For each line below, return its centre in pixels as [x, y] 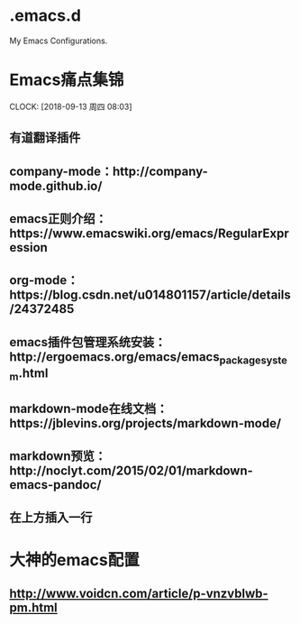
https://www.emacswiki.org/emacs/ [114, 234]
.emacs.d [45, 16]
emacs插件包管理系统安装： [88, 342]
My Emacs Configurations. [59, 41]
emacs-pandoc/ [55, 485]
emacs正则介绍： [58, 219]
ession [28, 248]
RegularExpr [254, 234]
